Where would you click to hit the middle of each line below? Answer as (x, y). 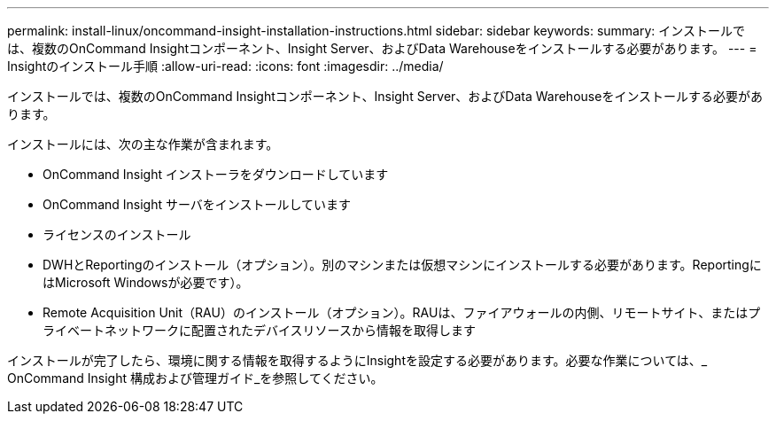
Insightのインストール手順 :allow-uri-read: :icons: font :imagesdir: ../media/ (225, 66)
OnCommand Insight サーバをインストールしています (197, 204)
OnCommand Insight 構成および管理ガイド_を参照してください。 (195, 378)
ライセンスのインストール (117, 234)
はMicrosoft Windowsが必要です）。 (146, 282)
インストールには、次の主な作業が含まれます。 (143, 144)
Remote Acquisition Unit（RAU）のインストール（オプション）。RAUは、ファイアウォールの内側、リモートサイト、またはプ (402, 312)
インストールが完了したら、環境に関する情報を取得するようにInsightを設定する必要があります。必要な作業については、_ (357, 360)
